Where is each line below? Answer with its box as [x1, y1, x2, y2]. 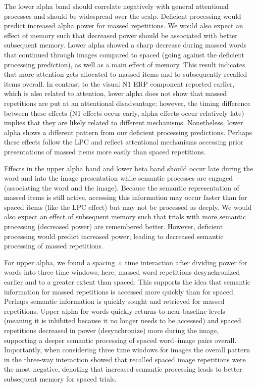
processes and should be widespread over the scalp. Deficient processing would [4, 10, 241, 21]
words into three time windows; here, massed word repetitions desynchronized [4, 267, 240, 277]
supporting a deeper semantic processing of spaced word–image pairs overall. [4, 335, 237, 345]
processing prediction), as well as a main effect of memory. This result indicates [4, 59, 245, 69]
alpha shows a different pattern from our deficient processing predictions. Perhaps [4, 127, 252, 137]
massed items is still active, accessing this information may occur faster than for [4, 192, 247, 202]
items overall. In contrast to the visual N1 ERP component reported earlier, [4, 78, 235, 89]
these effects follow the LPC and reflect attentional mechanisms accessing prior [4, 137, 244, 147]
